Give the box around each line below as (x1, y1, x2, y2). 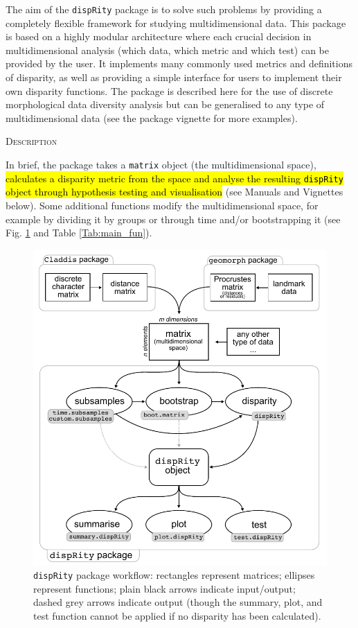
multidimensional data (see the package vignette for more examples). (6, 110, 298, 125)
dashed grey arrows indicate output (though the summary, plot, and (33, 595, 323, 609)
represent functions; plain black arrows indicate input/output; (33, 581, 296, 595)
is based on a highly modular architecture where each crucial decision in (6, 29, 312, 44)
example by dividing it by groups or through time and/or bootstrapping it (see (6, 211, 341, 226)
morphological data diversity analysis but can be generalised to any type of (6, 97, 325, 112)
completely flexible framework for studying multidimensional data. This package (6, 15, 346, 30)
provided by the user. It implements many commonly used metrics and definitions (6, 56, 352, 71)
